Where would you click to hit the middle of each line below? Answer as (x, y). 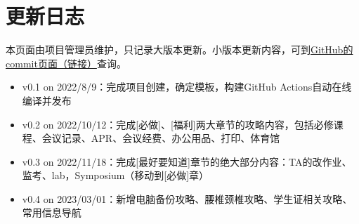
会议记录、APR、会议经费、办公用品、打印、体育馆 (161, 138)
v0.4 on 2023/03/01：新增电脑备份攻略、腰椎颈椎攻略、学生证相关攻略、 (187, 198)
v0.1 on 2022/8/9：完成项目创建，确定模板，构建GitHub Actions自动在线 (187, 87)
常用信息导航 (52, 212)
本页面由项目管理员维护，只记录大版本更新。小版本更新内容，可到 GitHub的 (179, 50)
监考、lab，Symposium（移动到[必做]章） (116, 175)
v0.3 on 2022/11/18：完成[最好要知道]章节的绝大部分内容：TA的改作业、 (187, 161)
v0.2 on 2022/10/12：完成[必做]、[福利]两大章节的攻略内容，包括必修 (178, 124)
